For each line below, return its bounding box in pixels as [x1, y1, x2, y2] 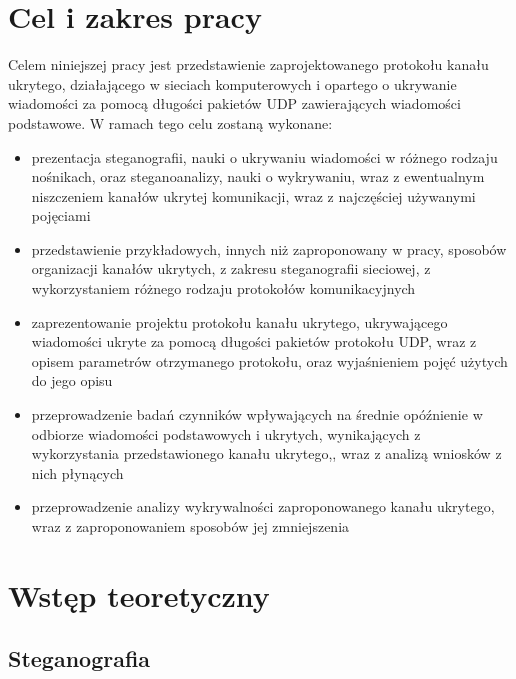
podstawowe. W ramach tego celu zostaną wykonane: [8, 112, 333, 133]
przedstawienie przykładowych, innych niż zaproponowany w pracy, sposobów [31, 238, 507, 259]
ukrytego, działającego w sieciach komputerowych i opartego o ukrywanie [8, 73, 457, 94]
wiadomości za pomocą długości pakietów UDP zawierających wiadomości [8, 93, 461, 114]
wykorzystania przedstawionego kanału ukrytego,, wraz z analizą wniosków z [31, 443, 502, 464]
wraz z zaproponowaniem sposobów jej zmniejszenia [31, 516, 350, 536]
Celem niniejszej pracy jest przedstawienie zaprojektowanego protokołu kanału [8, 54, 489, 75]
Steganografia [8, 643, 151, 674]
